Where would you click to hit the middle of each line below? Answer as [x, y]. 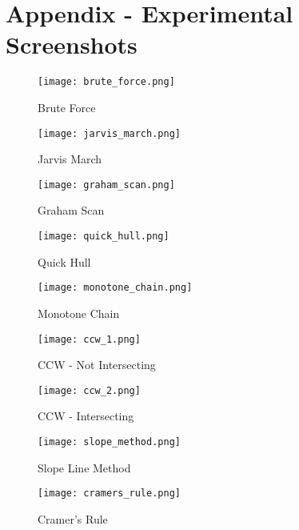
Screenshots [72, 44]
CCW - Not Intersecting [97, 365]
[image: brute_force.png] [106, 82]
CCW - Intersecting [86, 416]
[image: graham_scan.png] [106, 185]
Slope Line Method [84, 467]
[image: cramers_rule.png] [109, 494]
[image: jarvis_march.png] [109, 133]
